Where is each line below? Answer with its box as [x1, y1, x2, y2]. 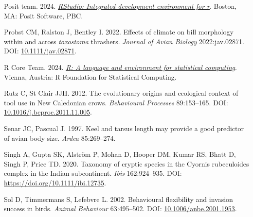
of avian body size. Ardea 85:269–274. [4, 133, 116, 143]
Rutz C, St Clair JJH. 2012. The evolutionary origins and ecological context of [4, 88, 238, 98]
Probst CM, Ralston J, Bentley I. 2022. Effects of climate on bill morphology [4, 27, 234, 37]
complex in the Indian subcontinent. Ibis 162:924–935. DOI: [4, 168, 182, 178]
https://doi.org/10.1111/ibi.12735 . [4, 177, 106, 187]
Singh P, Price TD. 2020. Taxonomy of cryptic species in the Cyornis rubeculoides [4, 158, 249, 168]
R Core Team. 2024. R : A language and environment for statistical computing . [4, 62, 237, 72]
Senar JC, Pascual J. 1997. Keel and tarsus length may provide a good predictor [4, 123, 244, 133]
